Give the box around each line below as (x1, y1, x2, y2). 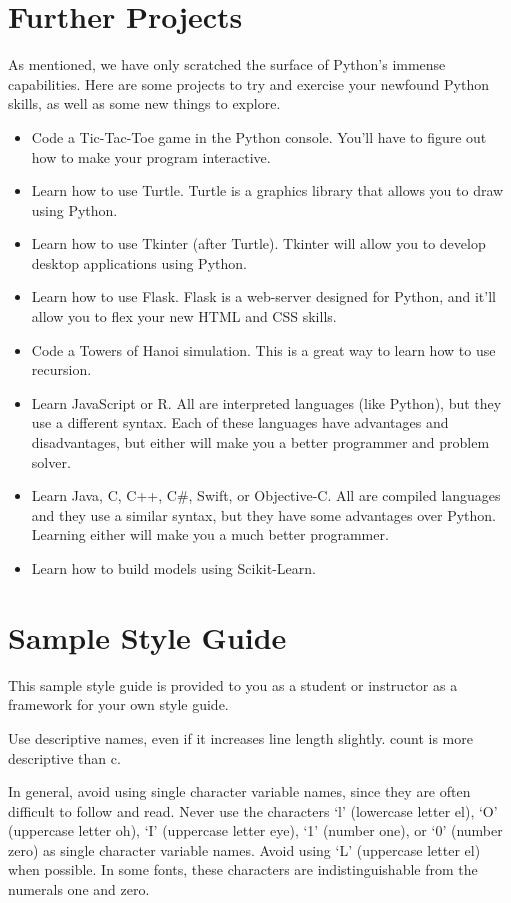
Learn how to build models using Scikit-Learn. (31, 558, 316, 578)
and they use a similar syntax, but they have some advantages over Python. (31, 504, 496, 525)
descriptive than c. (8, 747, 121, 768)
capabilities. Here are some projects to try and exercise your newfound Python (8, 73, 490, 94)
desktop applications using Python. (31, 252, 247, 273)
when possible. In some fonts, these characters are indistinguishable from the (8, 859, 478, 880)
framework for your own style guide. (8, 694, 229, 715)
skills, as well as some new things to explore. (8, 93, 281, 114)
